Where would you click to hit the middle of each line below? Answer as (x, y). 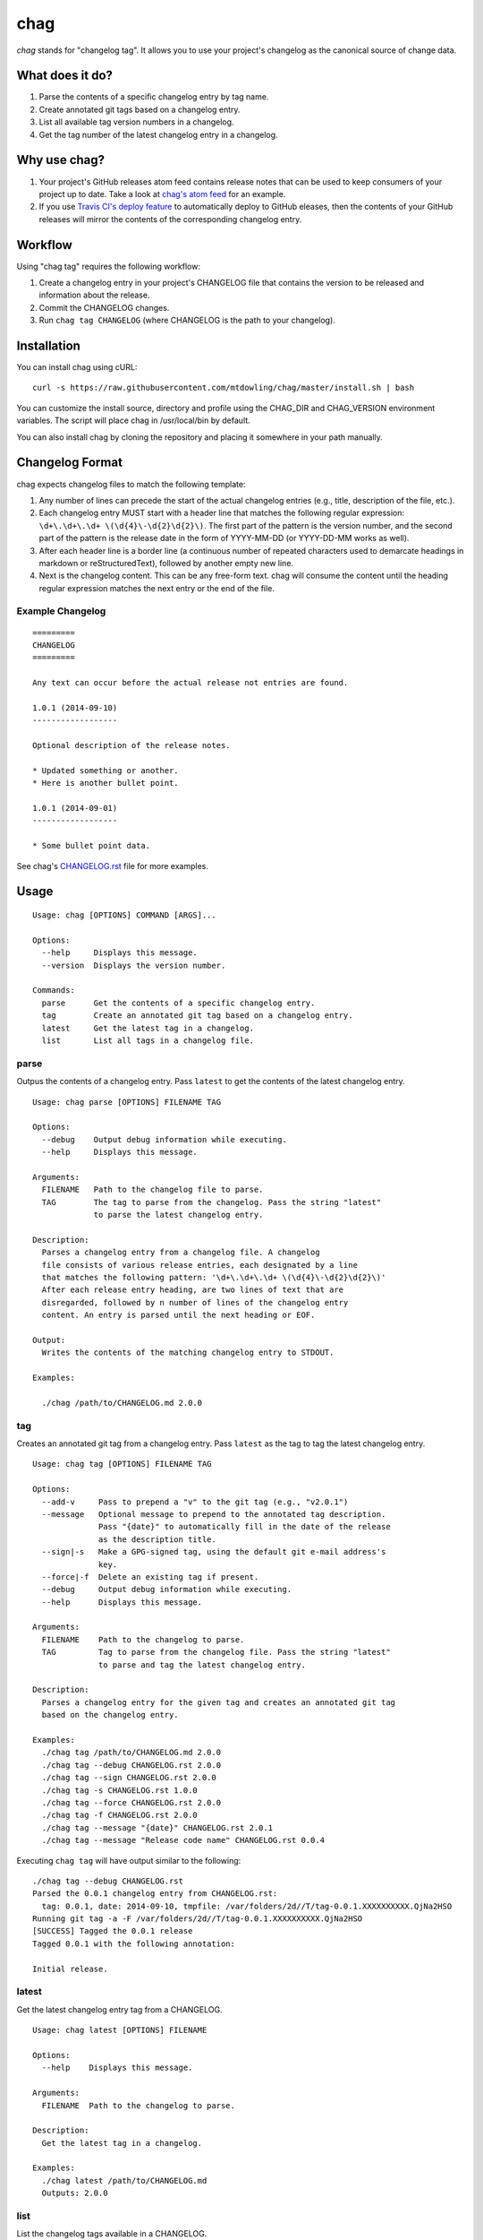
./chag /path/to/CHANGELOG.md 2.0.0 (122, 1403)
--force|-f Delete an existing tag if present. (150, 1577)
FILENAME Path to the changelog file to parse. (153, 1190)
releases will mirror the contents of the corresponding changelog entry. (170, 219)
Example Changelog (61, 611)
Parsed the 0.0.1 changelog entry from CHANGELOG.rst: (155, 1894)
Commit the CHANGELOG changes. (104, 307)
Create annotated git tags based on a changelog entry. (140, 109)
